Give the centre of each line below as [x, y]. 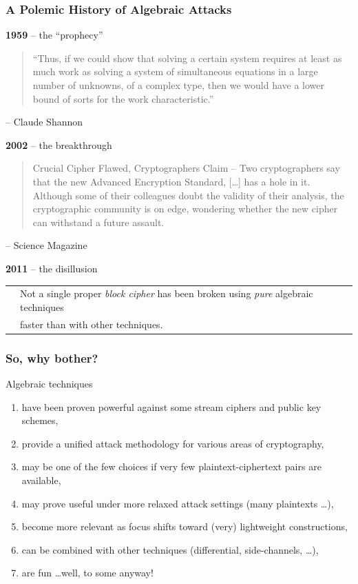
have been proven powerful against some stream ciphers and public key [171, 406]
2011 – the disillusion [52, 268]
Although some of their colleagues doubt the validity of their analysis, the [188, 195]
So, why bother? [52, 358]
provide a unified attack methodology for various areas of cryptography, [173, 443]
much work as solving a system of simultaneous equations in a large [175, 71]
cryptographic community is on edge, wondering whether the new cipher [185, 209]
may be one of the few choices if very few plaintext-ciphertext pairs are [171, 466]
